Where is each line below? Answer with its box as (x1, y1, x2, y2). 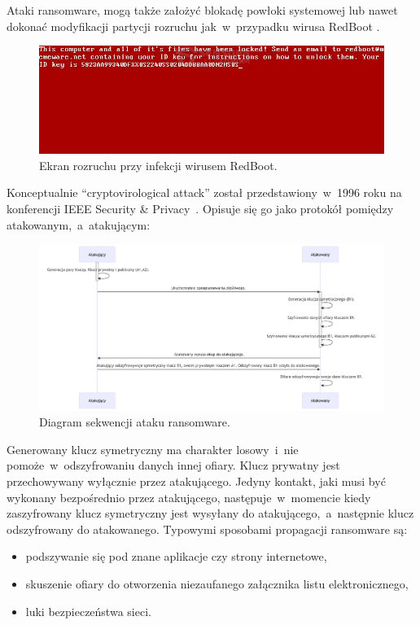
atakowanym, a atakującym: (7, 216, 151, 233)
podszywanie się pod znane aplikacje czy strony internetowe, (25, 548, 327, 565)
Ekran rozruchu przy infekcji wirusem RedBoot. (39, 156, 278, 173)
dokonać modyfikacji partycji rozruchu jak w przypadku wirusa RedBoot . (7, 17, 380, 34)
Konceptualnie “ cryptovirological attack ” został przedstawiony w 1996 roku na (7, 184, 402, 201)
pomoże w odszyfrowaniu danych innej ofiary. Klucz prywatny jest (7, 457, 340, 474)
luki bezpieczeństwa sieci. (25, 602, 151, 619)
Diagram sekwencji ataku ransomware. (39, 413, 230, 431)
